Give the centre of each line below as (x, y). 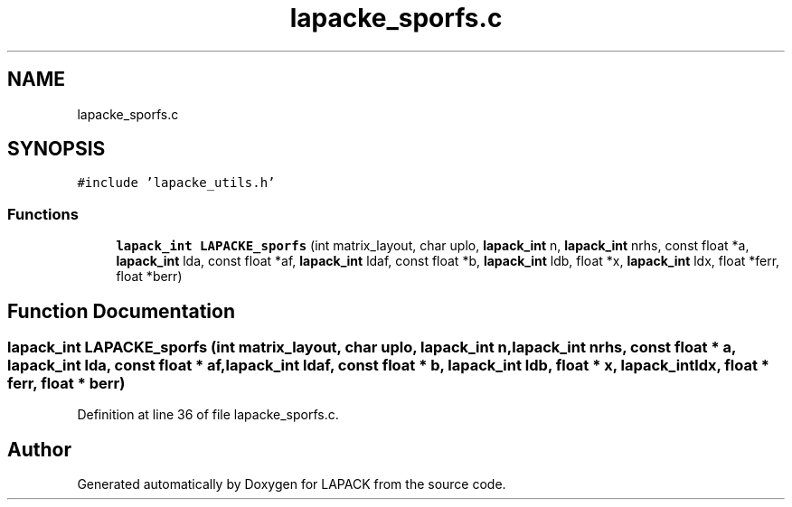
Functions (43, 214)
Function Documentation (121, 311)
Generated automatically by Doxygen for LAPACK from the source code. (292, 484)
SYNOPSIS (57, 149)
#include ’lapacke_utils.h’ (176, 183)
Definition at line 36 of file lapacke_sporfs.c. (208, 415)
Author (39, 449)
